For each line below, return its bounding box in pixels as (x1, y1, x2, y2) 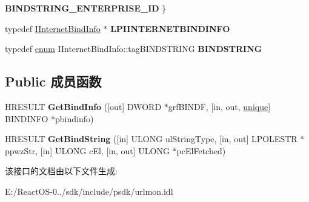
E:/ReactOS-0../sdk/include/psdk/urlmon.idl (5, 184, 173, 197)
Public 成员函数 (5, 72, 102, 91)
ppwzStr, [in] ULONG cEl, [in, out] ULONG (5, 144, 170, 157)
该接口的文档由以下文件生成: (5, 165, 118, 177)
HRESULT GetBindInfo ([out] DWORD (5, 100, 162, 112)
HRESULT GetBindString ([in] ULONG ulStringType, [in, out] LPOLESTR (5, 132, 297, 145)
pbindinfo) (55, 112, 94, 125)
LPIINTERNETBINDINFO (110, 22, 230, 34)
